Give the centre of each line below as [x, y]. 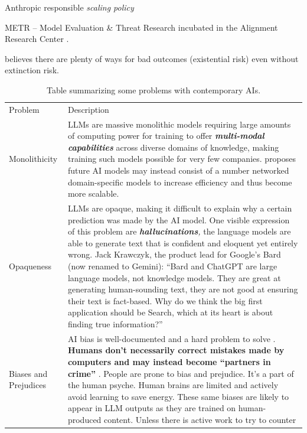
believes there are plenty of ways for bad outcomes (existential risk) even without [152, 58]
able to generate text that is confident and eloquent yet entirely [183, 242]
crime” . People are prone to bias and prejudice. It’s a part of [181, 373]
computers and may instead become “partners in [169, 362]
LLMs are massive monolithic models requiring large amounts [179, 124]
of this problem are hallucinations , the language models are [179, 231]
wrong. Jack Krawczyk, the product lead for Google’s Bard [174, 254]
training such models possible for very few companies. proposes [182, 159]
